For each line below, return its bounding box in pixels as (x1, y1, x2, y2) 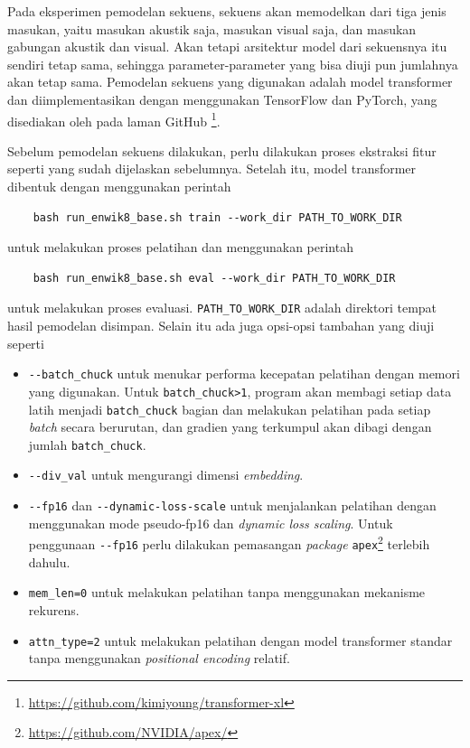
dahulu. (28, 552, 70, 571)
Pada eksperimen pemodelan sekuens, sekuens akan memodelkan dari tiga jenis (7, 2, 446, 20)
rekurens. (28, 600, 80, 619)
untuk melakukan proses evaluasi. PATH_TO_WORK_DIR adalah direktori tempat (7, 298, 437, 317)
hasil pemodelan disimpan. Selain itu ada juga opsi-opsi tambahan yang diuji (7, 316, 435, 335)
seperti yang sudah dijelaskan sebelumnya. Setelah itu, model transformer (7, 159, 417, 178)
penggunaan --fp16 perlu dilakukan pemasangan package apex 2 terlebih (28, 532, 430, 553)
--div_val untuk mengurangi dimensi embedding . (28, 465, 304, 484)
